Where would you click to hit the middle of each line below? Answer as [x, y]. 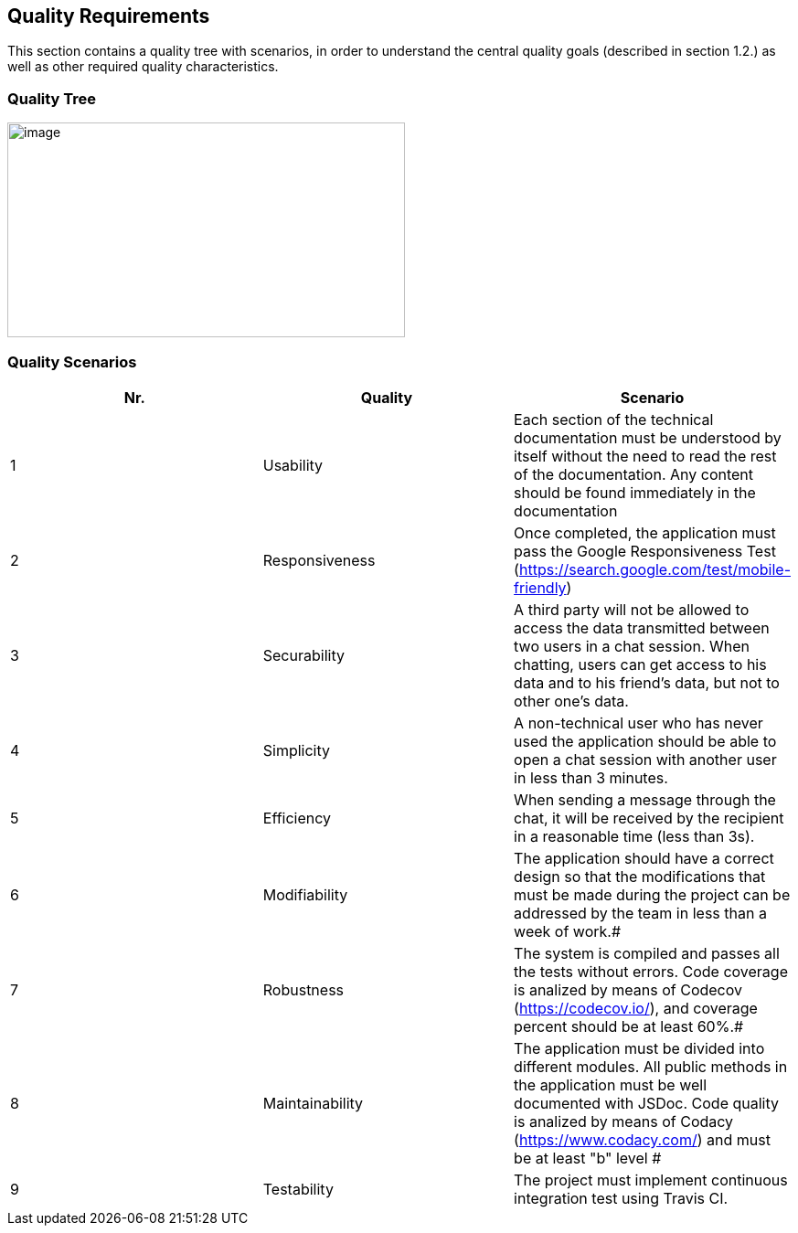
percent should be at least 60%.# [629, 1026]
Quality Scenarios [72, 361]
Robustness [303, 989]
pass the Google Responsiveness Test [645, 551]
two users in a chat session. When [632, 646]
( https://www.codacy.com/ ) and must [642, 1139]
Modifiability [305, 894]
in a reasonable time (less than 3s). [634, 836]
